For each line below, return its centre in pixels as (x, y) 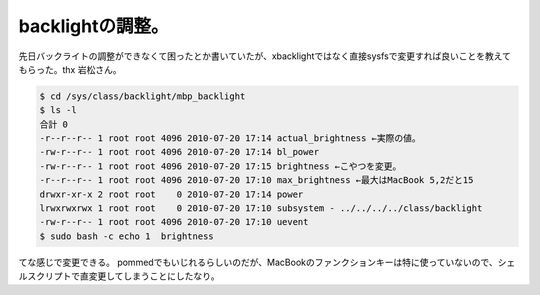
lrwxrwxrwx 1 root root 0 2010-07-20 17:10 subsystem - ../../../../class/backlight (261, 208)
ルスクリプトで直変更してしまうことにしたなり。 (119, 276)
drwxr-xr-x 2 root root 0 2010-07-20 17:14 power (171, 194)
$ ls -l (58, 110)
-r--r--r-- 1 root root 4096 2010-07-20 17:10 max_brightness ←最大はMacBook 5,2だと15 (256, 180)
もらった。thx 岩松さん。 (70, 69)
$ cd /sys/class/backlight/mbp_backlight (142, 96)
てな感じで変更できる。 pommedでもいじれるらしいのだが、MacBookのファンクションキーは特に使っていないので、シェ (267, 262)
